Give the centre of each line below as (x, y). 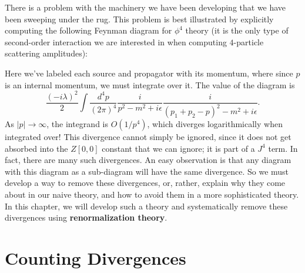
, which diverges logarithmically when (215, 124)
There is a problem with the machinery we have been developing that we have (145, 7)
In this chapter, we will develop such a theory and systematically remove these (146, 206)
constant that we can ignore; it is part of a (178, 148)
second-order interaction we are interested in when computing (116, 41)
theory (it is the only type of (237, 30)
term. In (283, 148)
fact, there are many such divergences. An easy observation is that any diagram (148, 160)
